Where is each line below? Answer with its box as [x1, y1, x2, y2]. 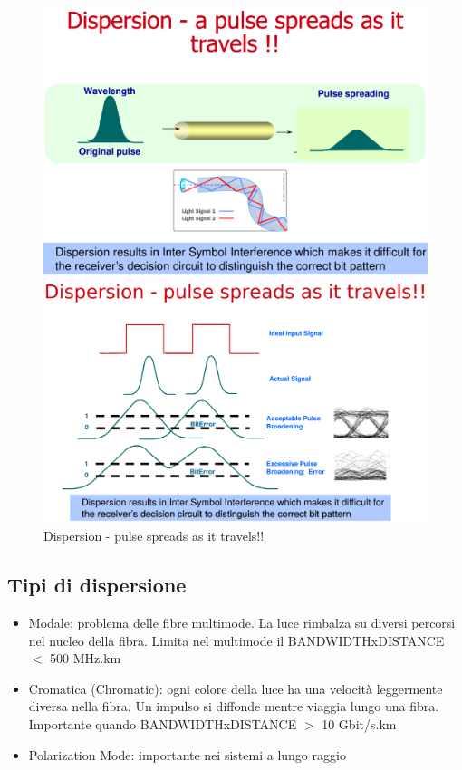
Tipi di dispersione [7, 571, 187, 599]
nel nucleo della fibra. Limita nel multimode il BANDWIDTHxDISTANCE [28, 630, 445, 650]
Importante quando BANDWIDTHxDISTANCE [28, 714, 297, 733]
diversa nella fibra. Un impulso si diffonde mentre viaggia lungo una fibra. [28, 697, 439, 716]
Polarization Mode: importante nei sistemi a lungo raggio [28, 745, 346, 764]
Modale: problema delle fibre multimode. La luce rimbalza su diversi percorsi [28, 613, 456, 631]
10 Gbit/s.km [322, 714, 397, 733]
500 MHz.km [50, 649, 121, 668]
